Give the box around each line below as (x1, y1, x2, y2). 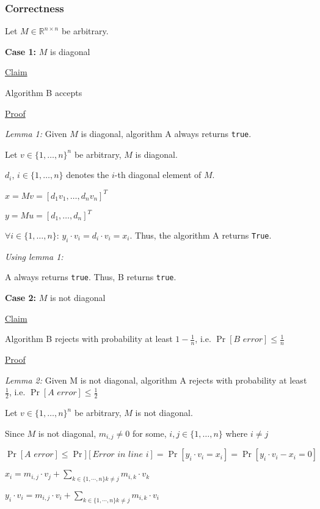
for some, (132, 426, 167, 439)
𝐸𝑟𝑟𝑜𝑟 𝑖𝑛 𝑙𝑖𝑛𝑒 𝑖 (92, 450, 149, 459)
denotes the (66, 168, 109, 181)
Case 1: (5, 45, 37, 58)
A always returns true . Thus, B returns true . (5, 270, 176, 283)
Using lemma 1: (5, 250, 64, 262)
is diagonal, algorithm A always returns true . (81, 127, 252, 140)
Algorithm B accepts (5, 86, 82, 98)
